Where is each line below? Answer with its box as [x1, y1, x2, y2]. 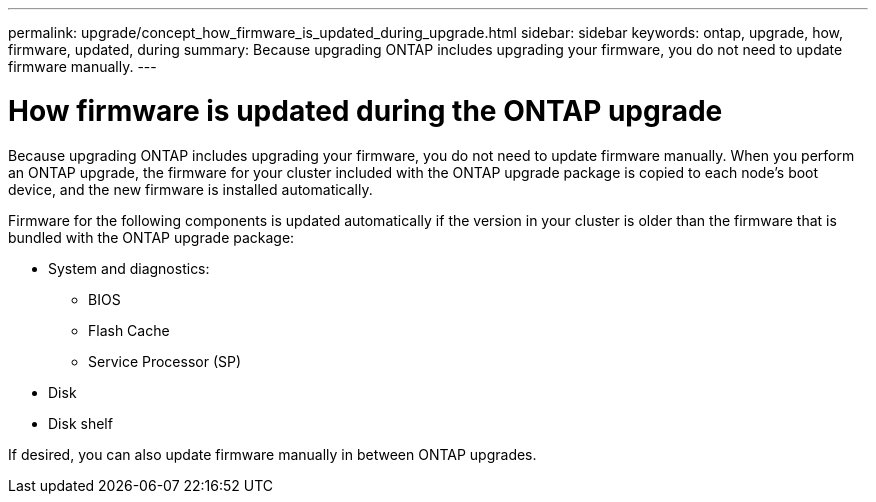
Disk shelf [48, 414, 113, 432]
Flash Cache [88, 321, 170, 339]
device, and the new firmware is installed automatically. [8, 180, 373, 198]
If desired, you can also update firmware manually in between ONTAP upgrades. [8, 445, 537, 463]
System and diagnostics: [48, 259, 210, 277]
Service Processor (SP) [88, 352, 242, 370]
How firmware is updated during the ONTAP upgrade [8, 93, 723, 128]
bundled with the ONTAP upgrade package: [8, 228, 295, 246]
